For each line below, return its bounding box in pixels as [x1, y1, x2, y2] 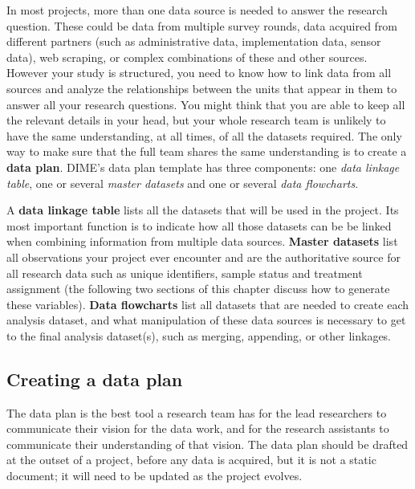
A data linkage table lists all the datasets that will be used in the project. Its [6, 202, 399, 218]
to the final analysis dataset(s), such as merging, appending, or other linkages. [6, 327, 392, 344]
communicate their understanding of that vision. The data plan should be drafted [6, 435, 409, 452]
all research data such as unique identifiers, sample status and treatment [6, 264, 363, 281]
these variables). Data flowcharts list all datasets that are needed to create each [6, 295, 409, 312]
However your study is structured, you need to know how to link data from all [6, 64, 392, 81]
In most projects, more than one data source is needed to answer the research [6, 2, 388, 18]
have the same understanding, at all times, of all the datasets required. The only [6, 127, 402, 144]
